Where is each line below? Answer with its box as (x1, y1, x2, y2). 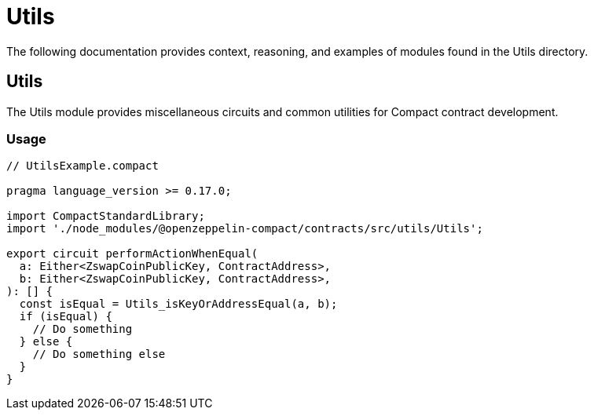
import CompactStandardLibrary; (6, 210, 205, 223)
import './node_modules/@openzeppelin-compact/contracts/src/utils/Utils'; (6, 222, 483, 235)
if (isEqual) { (19, 310, 112, 323)
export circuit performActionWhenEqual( (6, 247, 258, 261)
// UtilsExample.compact (6, 159, 159, 173)
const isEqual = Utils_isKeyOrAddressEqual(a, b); (19, 297, 338, 311)
